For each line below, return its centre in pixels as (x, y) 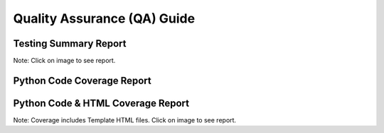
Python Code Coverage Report (82, 80)
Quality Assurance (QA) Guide (104, 18)
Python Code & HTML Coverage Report (101, 103)
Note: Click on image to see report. (64, 61)
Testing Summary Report (70, 44)
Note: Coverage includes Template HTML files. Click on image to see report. (125, 120)
